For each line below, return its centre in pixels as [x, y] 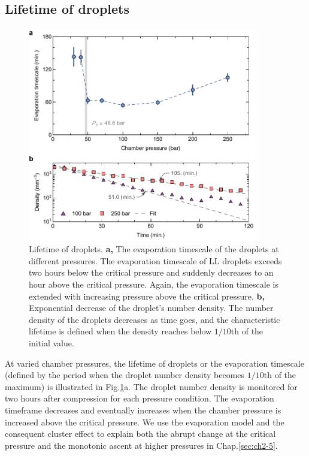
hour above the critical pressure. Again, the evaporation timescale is [154, 284]
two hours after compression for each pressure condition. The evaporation [140, 398]
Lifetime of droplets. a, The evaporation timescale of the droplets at [154, 249]
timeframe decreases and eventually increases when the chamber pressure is [143, 410]
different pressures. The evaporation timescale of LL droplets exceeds [155, 260]
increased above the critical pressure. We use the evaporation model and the [145, 422]
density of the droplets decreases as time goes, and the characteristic [154, 319]
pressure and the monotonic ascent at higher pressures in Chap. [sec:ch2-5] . [141, 445]
